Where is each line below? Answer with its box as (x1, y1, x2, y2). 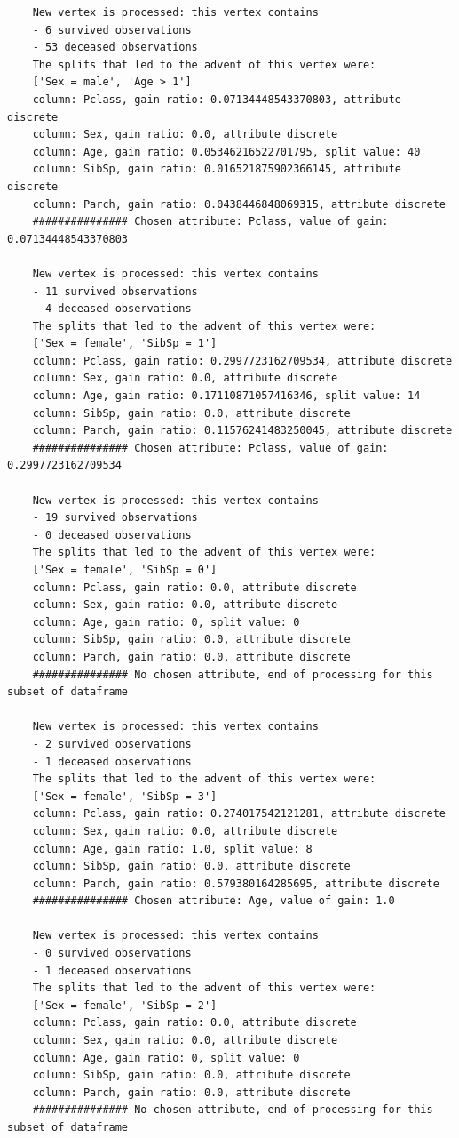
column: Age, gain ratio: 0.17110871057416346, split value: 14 (32, 389, 421, 403)
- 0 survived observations (32, 947, 192, 960)
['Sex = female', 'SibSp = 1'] (32, 337, 218, 350)
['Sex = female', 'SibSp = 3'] (32, 789, 218, 803)
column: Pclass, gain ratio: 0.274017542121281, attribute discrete (32, 807, 446, 821)
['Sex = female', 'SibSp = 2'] (32, 998, 218, 1012)
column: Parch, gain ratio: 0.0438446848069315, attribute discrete (32, 197, 446, 211)
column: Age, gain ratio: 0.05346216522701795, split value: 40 (32, 145, 421, 158)
